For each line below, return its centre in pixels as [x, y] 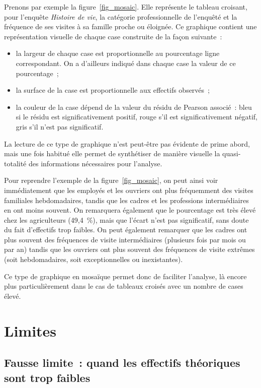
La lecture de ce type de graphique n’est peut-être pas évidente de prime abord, [127, 143]
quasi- [232, 153]
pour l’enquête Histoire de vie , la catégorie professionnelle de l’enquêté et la [121, 16]
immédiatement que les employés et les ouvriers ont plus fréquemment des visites [129, 190]
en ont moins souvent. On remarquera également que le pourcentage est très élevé [130, 210]
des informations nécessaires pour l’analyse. [95, 163]
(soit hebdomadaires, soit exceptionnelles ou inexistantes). [94, 259]
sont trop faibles [47, 377]
